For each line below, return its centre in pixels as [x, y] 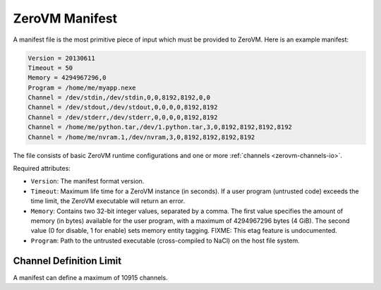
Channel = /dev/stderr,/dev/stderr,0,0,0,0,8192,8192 [123, 117]
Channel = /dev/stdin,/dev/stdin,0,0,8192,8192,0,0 [119, 98]
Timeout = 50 [50, 68]
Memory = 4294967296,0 [67, 78]
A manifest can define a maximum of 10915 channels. [91, 277]
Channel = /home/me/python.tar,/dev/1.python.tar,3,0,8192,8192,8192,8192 [160, 127]
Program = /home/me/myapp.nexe [82, 87]
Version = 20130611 [61, 58]
